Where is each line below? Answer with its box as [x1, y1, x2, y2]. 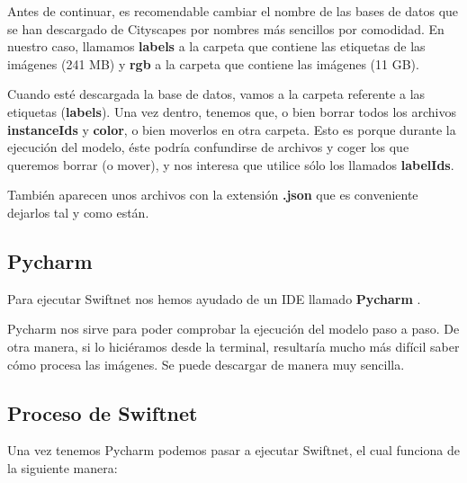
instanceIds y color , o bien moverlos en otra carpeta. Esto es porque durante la [7, 120, 456, 139]
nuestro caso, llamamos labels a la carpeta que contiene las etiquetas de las [7, 37, 426, 56]
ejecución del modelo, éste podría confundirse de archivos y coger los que [7, 138, 409, 157]
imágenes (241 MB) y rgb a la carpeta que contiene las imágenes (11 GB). [7, 54, 419, 73]
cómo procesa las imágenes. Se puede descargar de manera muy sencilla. [7, 354, 405, 373]
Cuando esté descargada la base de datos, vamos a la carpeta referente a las [7, 85, 426, 103]
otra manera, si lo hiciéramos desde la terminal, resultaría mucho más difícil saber [7, 336, 460, 355]
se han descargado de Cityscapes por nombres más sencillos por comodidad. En [7, 19, 445, 38]
